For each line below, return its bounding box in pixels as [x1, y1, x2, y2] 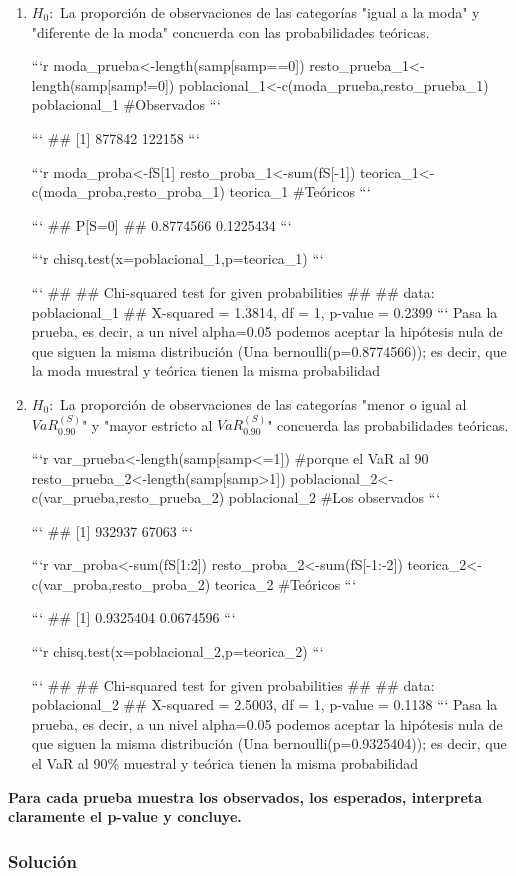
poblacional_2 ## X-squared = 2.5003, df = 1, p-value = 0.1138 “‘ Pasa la [31, 694, 498, 715]
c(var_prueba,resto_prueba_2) [31, 487, 225, 508]
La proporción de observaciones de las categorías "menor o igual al [60, 393, 467, 414]
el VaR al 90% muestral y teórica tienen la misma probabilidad [31, 753, 419, 774]
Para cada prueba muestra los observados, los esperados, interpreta [8, 786, 482, 807]
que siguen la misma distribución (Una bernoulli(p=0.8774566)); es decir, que [31, 340, 507, 361]
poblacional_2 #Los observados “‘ [228, 487, 441, 508]
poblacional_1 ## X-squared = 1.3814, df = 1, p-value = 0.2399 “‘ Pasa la [31, 301, 498, 322]
